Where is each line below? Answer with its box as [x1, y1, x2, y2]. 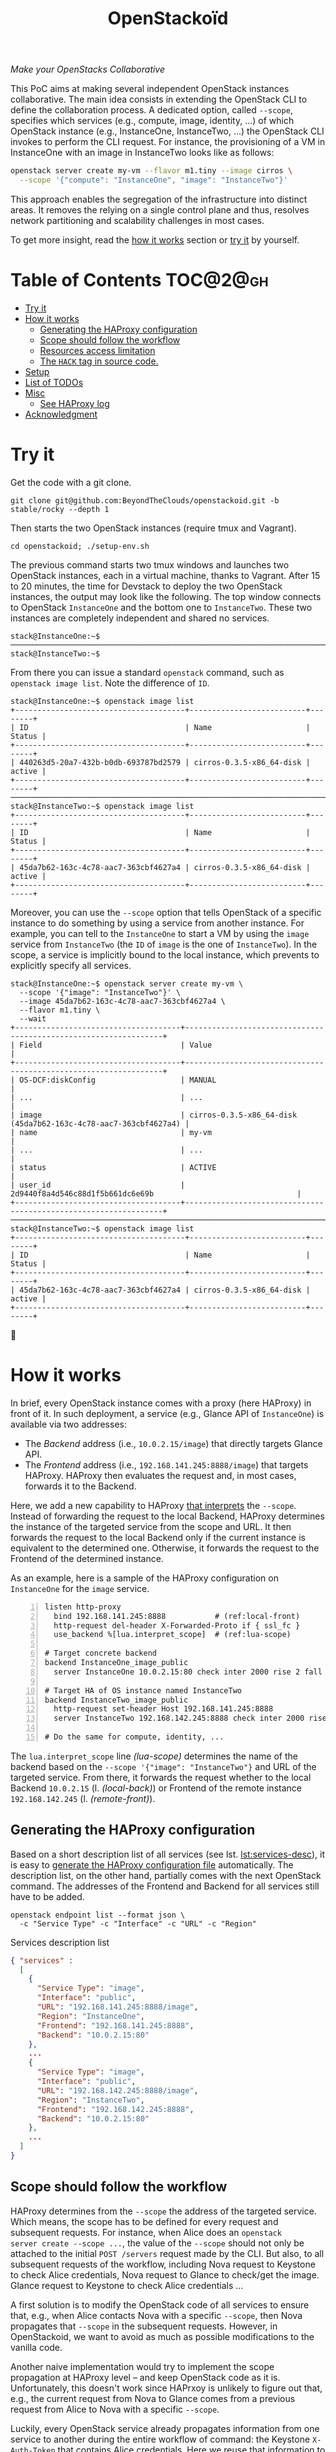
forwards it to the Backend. [24, 1480, 137, 1492]
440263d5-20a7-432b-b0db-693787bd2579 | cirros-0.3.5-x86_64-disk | [19, 757, 311, 767]
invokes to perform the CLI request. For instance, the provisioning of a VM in [10, 136, 326, 148]
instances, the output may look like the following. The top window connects [10, 590, 322, 602]
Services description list [10, 1936, 110, 1948]
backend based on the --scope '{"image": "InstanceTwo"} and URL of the [10, 1760, 317, 1772]
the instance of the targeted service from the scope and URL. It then [10, 1520, 292, 1532]
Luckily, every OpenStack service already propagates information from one [10, 2422, 320, 2434]
